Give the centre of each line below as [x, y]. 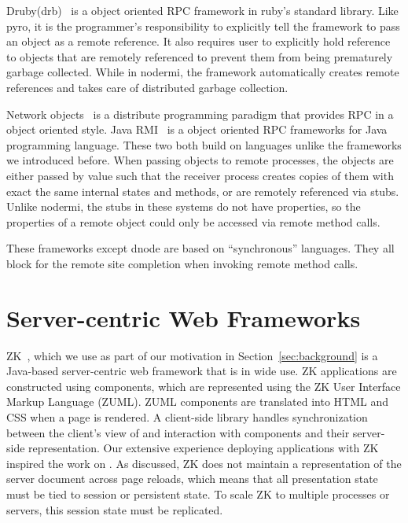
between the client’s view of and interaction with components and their [178, 432]
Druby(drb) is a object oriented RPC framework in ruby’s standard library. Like [202, 10]
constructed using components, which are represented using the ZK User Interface [204, 386]
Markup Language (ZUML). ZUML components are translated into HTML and [198, 401]
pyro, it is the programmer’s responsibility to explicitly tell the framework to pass [203, 26]
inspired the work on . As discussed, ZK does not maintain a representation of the [204, 463]
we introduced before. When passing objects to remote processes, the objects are [200, 160]
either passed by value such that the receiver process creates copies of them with [200, 175]
